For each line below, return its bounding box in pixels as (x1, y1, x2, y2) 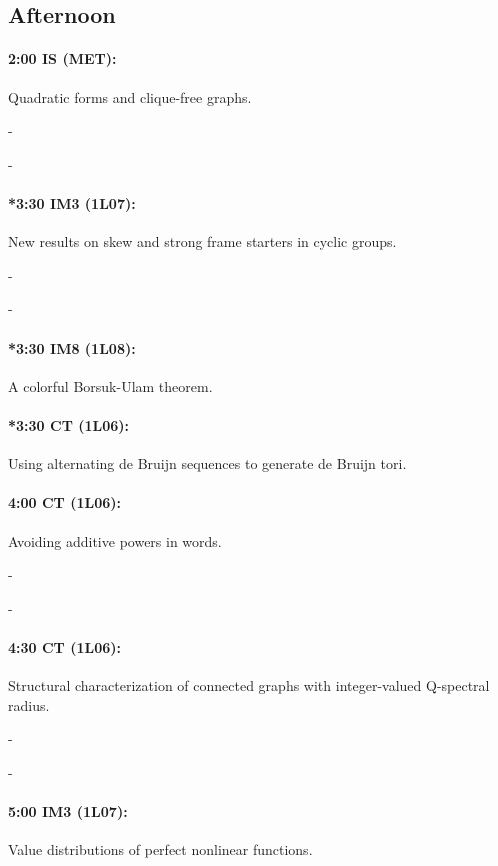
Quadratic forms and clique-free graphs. (8, 86, 252, 107)
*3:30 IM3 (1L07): (8, 192, 136, 213)
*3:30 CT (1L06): (8, 414, 130, 435)
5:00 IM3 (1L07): (8, 801, 128, 822)
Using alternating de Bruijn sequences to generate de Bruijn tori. (8, 453, 407, 474)
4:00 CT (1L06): (8, 492, 121, 513)
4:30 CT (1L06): (8, 636, 121, 657)
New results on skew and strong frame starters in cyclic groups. (8, 231, 397, 252)
